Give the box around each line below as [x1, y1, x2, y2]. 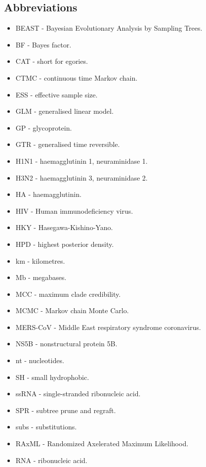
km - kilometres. [15, 255, 65, 266]
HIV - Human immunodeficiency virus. [15, 205, 133, 216]
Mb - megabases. [15, 272, 67, 282]
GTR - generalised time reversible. [15, 139, 120, 149]
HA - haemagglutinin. [15, 189, 82, 199]
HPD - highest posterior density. [15, 238, 114, 249]
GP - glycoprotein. [15, 122, 72, 133]
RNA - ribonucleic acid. [15, 455, 87, 465]
